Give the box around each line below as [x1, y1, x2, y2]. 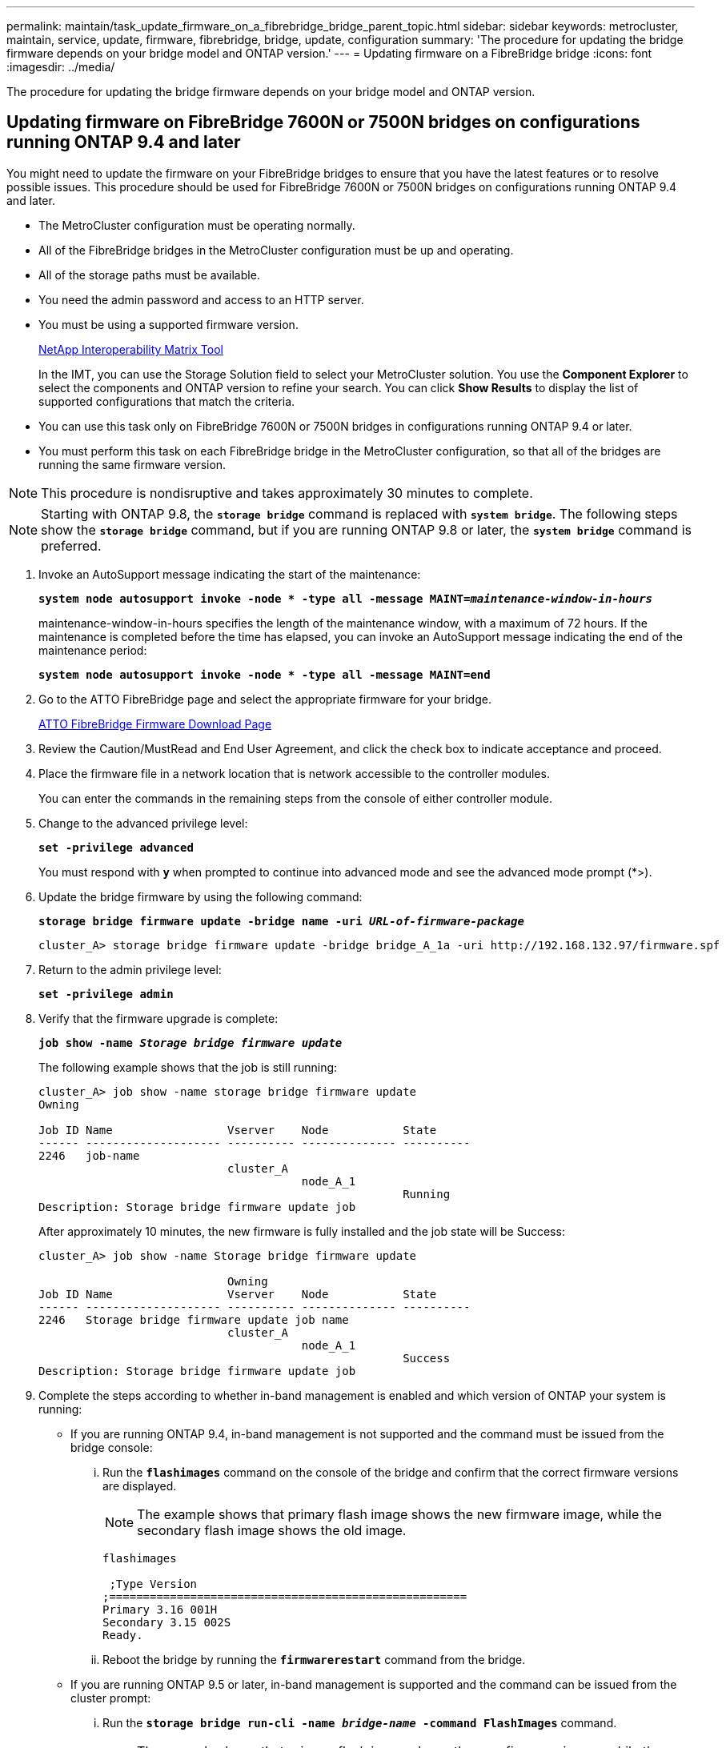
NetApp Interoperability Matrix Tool [38, 342, 223, 356]
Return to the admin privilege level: [38, 962, 222, 976]
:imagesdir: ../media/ [6, 60, 115, 74]
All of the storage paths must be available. [38, 267, 260, 282]
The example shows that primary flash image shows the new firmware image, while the [137, 1505, 662, 1522]
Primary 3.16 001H [102, 1602, 218, 1616]
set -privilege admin [38, 987, 174, 1000]
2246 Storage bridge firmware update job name [38, 1313, 349, 1326]
